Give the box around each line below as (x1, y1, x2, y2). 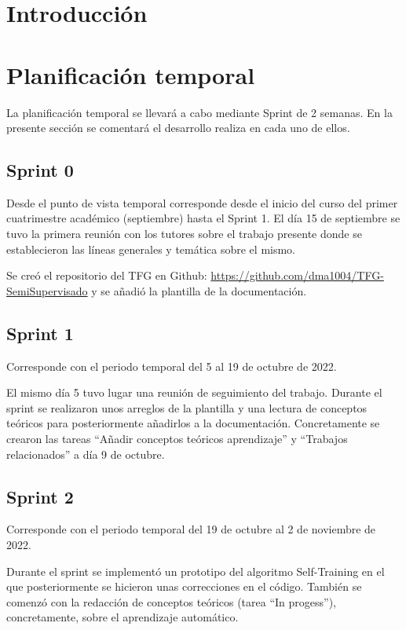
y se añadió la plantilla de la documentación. (91, 282, 307, 299)
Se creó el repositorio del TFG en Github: (6, 267, 207, 284)
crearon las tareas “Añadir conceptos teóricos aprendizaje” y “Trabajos (6, 430, 348, 447)
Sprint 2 (6, 484, 74, 508)
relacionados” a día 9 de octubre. (6, 445, 165, 462)
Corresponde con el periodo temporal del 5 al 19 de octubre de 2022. (6, 357, 337, 374)
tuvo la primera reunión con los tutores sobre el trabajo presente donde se (6, 225, 362, 242)
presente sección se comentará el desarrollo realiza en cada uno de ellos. (6, 119, 350, 136)
